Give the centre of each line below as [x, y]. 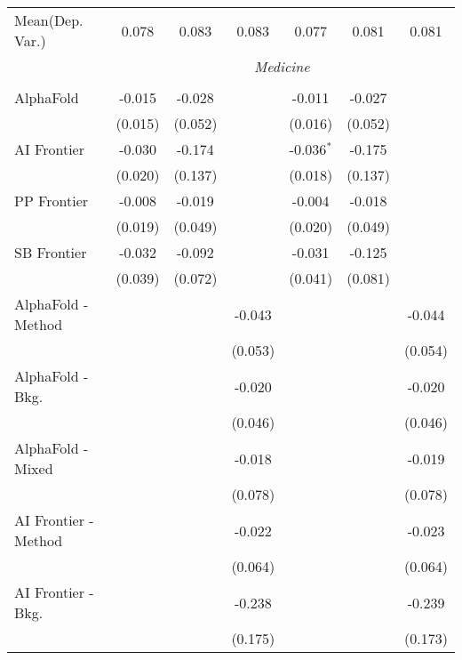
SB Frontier [51, 252]
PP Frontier [52, 201]
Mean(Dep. [49, 20]
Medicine [282, 66]
